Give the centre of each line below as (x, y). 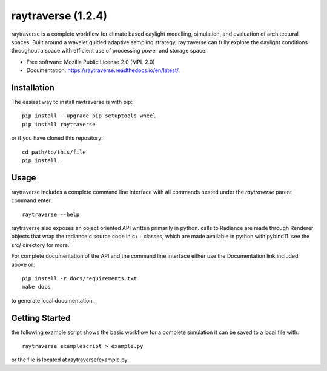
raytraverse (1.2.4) (59, 16)
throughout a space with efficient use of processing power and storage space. (109, 51)
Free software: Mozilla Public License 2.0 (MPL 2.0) (91, 62)
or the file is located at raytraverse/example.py (69, 360)
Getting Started (41, 318)
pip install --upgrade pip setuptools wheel (89, 116)
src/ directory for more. (40, 245)
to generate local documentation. (52, 300)
